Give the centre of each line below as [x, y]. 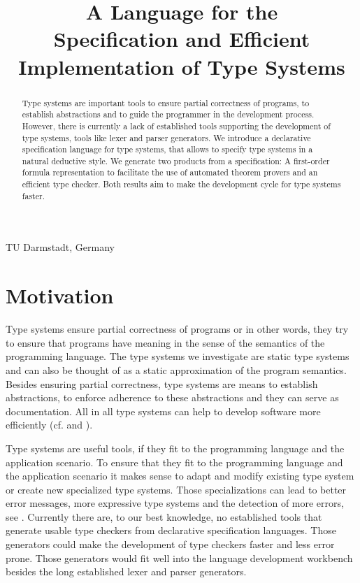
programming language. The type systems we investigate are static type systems [178, 356]
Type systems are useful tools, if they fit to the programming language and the [175, 448]
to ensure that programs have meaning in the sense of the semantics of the [165, 342]
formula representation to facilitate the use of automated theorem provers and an [170, 172]
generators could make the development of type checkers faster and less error [170, 544]
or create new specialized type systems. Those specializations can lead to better [176, 489]
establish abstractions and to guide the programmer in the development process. [168, 114]
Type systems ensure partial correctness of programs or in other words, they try [177, 329]
